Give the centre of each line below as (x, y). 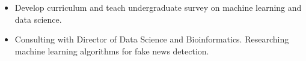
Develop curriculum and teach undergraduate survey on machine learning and (158, 7)
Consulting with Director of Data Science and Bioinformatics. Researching (152, 39)
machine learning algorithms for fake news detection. (112, 51)
